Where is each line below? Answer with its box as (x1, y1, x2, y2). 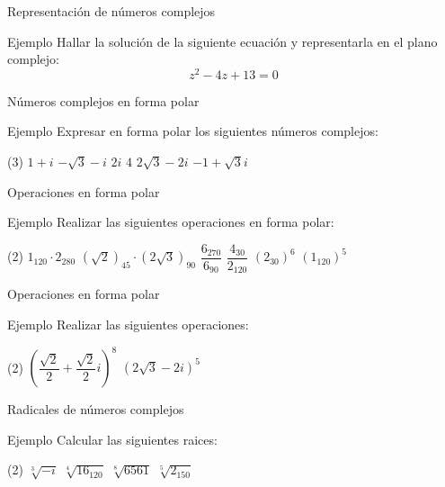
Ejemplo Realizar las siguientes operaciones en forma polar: (7, 212, 334, 231)
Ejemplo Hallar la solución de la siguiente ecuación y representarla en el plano (7, 32, 438, 50)
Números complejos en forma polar (7, 91, 200, 110)
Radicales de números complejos (7, 400, 184, 419)
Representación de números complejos (7, 2, 216, 20)
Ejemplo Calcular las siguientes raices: (7, 429, 218, 448)
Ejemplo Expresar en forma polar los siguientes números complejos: (7, 122, 378, 140)
